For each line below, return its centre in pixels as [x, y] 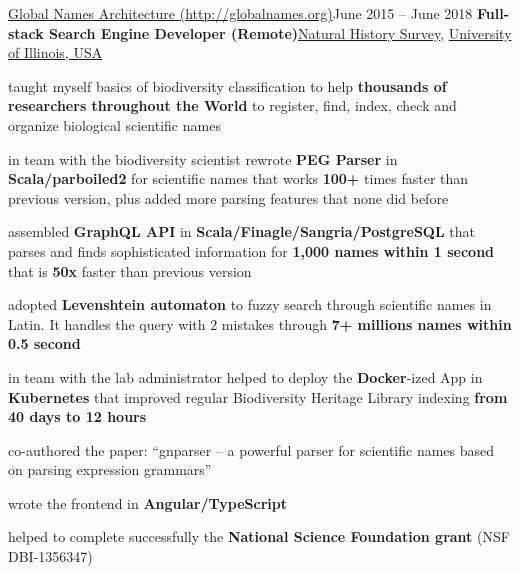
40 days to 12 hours [77, 416]
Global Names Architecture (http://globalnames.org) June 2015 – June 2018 [240, 13]
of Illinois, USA [55, 52]
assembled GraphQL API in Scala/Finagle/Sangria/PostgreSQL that [241, 231]
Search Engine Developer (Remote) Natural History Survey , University [280, 32]
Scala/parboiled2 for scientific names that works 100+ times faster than [238, 178]
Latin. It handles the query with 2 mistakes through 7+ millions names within [260, 323]
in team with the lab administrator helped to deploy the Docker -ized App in [245, 376]
